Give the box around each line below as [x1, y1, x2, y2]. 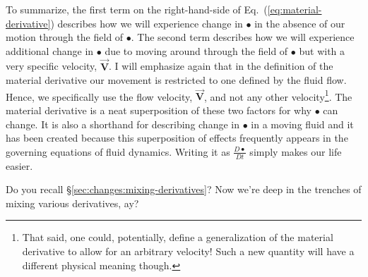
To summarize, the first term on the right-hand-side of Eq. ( [6, 2, 268, 16]
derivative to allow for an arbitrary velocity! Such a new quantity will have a [22, 244, 355, 259]
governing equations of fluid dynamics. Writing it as [6, 144, 230, 159]
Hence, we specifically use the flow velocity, [6, 89, 193, 104]
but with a [299, 43, 345, 58]
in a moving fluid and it [251, 116, 354, 131]
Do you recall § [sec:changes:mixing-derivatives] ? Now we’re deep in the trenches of [6, 182, 362, 197]
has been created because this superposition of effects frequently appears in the [6, 130, 348, 145]
